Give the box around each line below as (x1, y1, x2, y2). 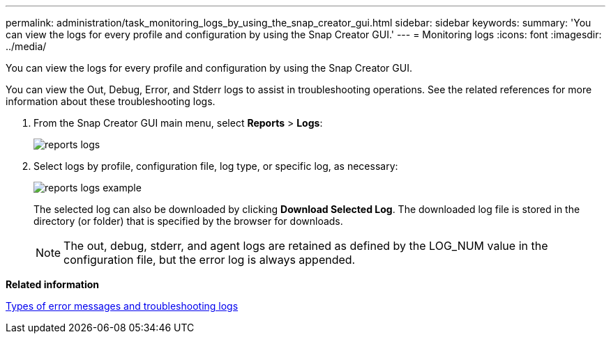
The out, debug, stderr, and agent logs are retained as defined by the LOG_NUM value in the (63, 239, 548, 253)
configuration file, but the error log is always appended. (63, 253, 356, 267)
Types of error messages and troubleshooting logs (6, 300, 239, 312)
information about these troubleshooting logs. (6, 95, 216, 107)
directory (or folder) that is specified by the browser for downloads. (33, 215, 343, 227)
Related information (6, 278, 100, 290)
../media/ (6, 40, 47, 52)
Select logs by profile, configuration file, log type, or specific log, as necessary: (33, 160, 398, 172)
